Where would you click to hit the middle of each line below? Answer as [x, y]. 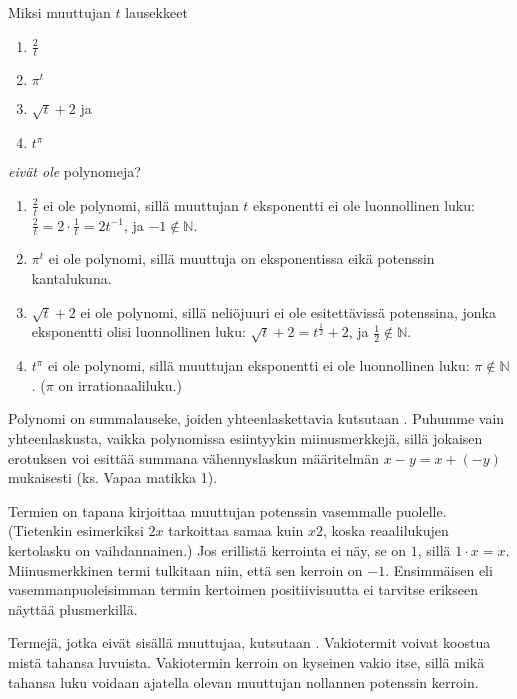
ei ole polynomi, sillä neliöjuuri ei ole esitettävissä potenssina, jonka [288, 311]
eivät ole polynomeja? [74, 171]
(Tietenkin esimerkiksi [76, 530]
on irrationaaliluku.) [120, 384]
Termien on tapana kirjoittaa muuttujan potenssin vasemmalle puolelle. [227, 510]
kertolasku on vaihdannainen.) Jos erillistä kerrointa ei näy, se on [207, 549]
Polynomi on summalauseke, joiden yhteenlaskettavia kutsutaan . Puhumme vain [256, 418]
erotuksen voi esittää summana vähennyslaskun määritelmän [194, 457]
